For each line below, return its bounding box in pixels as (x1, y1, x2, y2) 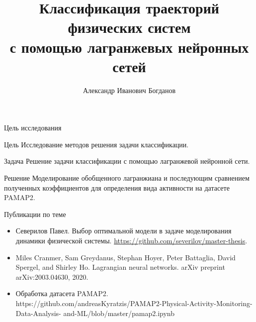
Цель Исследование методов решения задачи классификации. (4, 139, 189, 149)
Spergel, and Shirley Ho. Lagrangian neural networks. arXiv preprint (15, 262, 225, 272)
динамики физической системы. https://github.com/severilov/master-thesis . (15, 235, 248, 246)
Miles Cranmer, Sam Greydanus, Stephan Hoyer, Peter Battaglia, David (15, 252, 236, 262)
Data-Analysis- (15, 308, 61, 318)
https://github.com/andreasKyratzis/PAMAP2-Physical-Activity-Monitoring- (15, 298, 253, 308)
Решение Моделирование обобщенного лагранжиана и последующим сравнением (4, 173, 250, 183)
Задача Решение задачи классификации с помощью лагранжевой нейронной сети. (4, 156, 250, 166)
